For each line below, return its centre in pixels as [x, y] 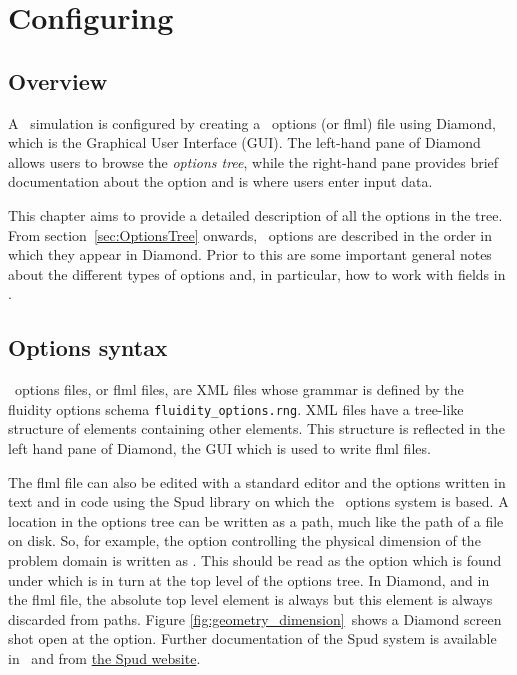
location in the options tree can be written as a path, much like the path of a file [256, 520]
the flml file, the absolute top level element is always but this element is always [250, 599]
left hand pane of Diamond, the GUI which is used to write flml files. [219, 447]
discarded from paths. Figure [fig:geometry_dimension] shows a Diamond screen [255, 618]
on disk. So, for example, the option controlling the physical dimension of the [244, 540]
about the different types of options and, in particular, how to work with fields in [257, 273]
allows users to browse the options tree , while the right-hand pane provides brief [253, 161]
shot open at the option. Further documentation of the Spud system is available [252, 638]
